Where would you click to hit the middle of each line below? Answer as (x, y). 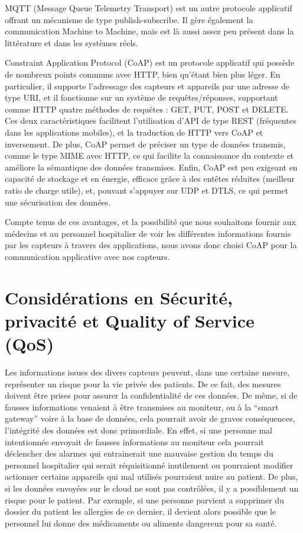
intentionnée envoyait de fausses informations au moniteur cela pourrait (134, 442)
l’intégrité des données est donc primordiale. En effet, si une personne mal (139, 430)
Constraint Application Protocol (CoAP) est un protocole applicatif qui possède (150, 62)
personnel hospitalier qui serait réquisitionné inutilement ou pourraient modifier (149, 465)
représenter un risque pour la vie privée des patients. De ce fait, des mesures (143, 383)
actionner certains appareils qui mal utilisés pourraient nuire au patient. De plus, (151, 476)
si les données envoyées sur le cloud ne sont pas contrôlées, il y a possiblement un (152, 488)
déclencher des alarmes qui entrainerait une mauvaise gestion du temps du (139, 453)
